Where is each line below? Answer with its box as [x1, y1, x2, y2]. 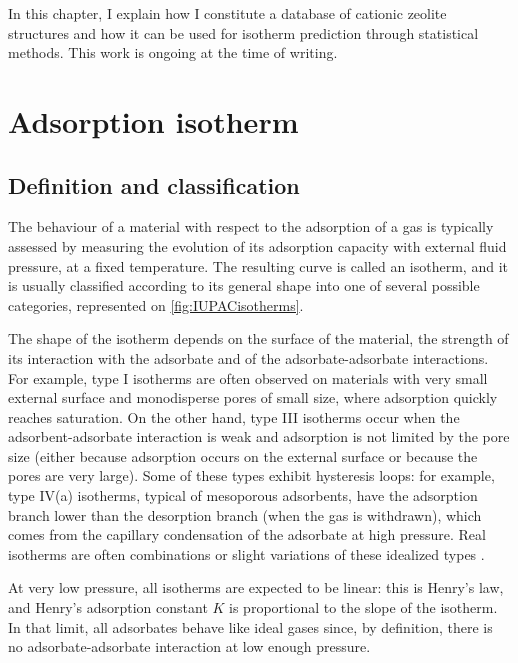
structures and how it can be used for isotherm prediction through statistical [8, 22, 479, 43]
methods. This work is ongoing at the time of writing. [8, 42, 338, 63]
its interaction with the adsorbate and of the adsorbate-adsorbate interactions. [8, 347, 489, 368]
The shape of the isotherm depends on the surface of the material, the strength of [8, 328, 509, 349]
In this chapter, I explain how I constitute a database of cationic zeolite [8, 3, 447, 23]
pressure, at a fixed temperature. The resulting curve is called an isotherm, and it [8, 255, 508, 276]
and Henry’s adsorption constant [8, 597, 208, 618]
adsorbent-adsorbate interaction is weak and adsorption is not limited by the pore [8, 426, 510, 447]
